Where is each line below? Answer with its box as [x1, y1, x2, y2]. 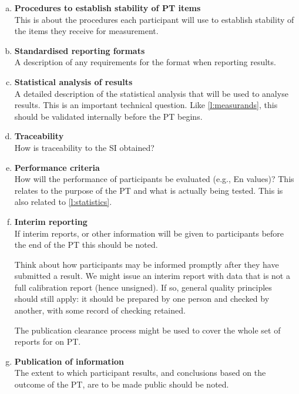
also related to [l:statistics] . [14, 196, 112, 208]
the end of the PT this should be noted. [14, 238, 158, 251]
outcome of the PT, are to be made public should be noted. [14, 378, 229, 390]
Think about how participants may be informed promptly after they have [14, 258, 279, 270]
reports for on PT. [14, 335, 81, 348]
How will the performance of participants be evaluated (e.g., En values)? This [14, 173, 294, 185]
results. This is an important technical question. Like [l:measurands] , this [14, 99, 278, 111]
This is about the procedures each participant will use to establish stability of [14, 13, 294, 25]
